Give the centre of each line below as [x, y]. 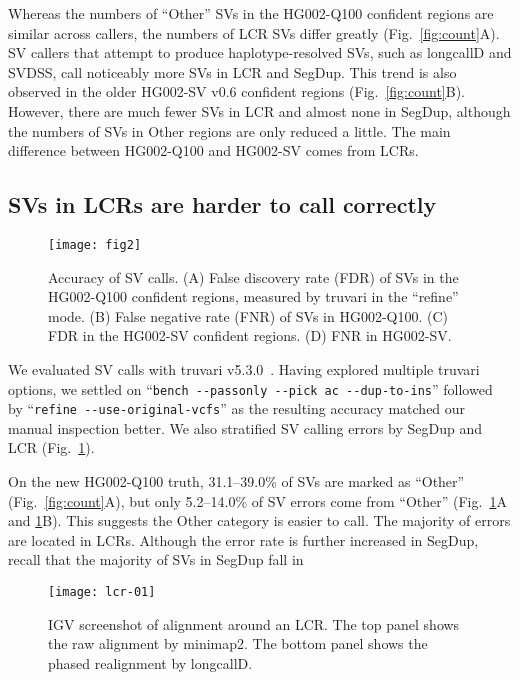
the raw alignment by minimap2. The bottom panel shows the [238, 643]
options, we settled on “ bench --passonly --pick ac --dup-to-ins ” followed [250, 388]
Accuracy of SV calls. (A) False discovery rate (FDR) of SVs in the [253, 276]
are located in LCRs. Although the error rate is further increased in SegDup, [243, 539]
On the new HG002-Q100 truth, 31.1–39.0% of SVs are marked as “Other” [236, 481]
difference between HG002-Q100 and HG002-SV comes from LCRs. [213, 150]
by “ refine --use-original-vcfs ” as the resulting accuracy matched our [237, 408]
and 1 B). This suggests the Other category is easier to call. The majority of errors [259, 520]
